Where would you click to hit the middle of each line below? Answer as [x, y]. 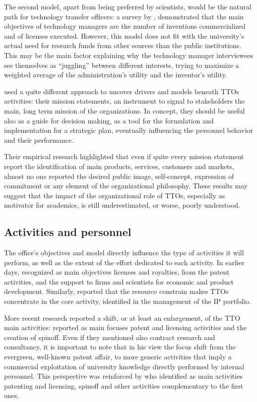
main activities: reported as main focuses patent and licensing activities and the [125, 327]
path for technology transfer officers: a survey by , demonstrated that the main [124, 16]
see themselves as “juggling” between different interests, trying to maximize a [122, 65]
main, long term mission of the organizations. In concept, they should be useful [125, 110]
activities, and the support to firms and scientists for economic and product [119, 281]
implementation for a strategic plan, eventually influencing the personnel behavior [129, 130]
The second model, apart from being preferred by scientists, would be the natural [128, 6]
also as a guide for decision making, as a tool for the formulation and [109, 120]
